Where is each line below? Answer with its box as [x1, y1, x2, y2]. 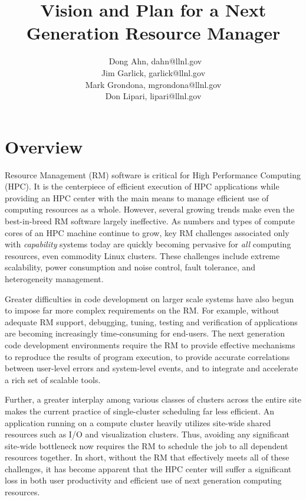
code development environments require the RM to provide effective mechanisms [5, 338, 295, 351]
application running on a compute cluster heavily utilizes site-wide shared [5, 416, 271, 429]
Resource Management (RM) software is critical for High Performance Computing [5, 168, 301, 181]
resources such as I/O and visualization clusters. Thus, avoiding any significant [5, 428, 290, 440]
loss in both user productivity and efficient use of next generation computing [5, 474, 282, 486]
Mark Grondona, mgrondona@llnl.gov [85, 78, 222, 90]
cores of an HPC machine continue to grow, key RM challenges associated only [5, 226, 289, 238]
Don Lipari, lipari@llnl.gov [105, 90, 202, 102]
